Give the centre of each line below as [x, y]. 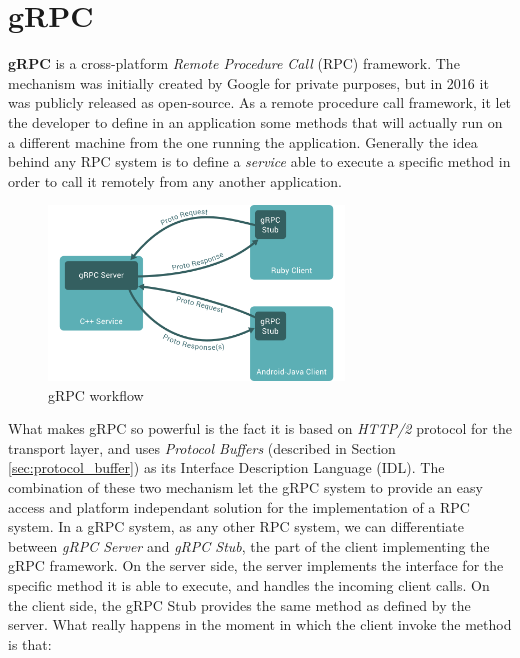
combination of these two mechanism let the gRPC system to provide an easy [245, 487]
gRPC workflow [96, 394]
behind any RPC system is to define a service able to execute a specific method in [259, 161]
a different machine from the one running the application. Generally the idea [243, 141]
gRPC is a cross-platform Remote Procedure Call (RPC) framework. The [234, 63]
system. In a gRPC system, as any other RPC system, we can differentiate [236, 526]
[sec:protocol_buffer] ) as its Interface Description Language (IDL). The [226, 467]
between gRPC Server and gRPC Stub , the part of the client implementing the [249, 545]
